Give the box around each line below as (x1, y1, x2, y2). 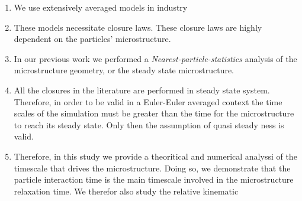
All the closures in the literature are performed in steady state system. (14, 83, 270, 96)
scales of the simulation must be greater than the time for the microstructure (14, 107, 294, 119)
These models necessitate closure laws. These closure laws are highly (14, 21, 262, 33)
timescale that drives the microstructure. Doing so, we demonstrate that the (14, 161, 291, 174)
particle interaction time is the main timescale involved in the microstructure (14, 173, 294, 186)
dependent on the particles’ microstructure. (14, 33, 171, 45)
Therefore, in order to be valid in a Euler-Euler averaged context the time (14, 95, 282, 108)
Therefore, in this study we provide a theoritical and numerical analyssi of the (14, 150, 297, 162)
